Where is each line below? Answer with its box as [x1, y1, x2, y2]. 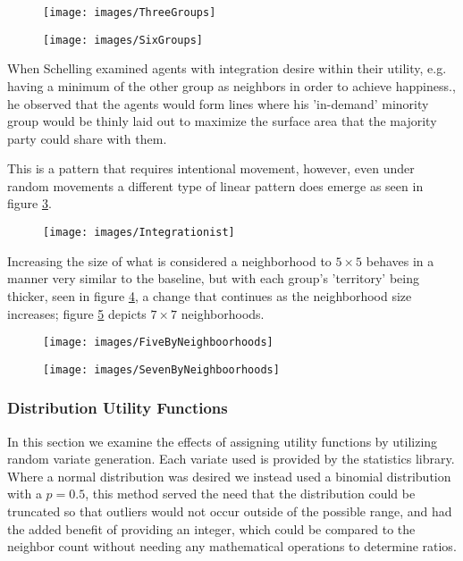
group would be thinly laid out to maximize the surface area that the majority [7, 112, 437, 130]
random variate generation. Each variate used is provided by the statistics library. [7, 449, 455, 468]
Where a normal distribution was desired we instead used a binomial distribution [7, 466, 451, 485]
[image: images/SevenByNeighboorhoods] [43, 363, 280, 376]
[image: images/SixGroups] [43, 33, 203, 46]
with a [7, 484, 42, 503]
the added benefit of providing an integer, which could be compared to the [7, 519, 416, 538]
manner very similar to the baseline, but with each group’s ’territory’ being [7, 269, 419, 288]
